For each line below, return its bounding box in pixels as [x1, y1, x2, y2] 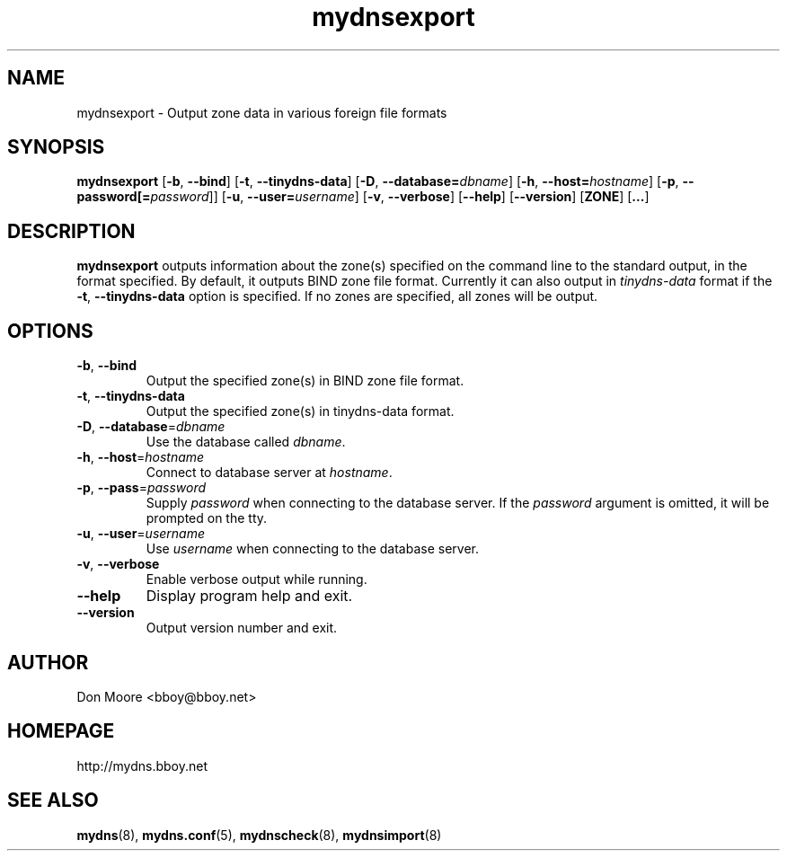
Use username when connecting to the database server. [146, 541, 480, 557]
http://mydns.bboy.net [76, 757, 208, 774]
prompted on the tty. [146, 510, 268, 526]
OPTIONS [7, 319, 93, 342]
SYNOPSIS [7, 136, 105, 159]
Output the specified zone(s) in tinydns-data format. [146, 403, 455, 420]
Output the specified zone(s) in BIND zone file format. [146, 373, 464, 389]
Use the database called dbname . [146, 434, 346, 450]
